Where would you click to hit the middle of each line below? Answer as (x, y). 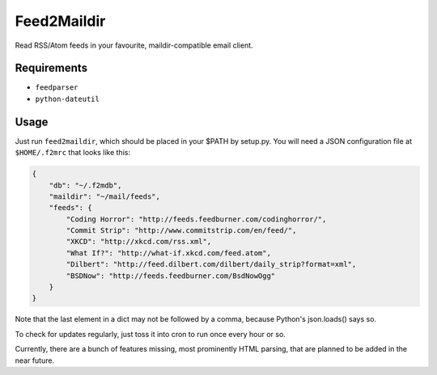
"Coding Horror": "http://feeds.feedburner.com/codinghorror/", (196, 219)
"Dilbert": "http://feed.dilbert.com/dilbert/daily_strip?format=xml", (211, 264)
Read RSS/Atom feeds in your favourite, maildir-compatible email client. (134, 45)
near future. (35, 360)
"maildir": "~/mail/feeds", (105, 196)
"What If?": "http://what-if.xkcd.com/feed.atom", (168, 253)
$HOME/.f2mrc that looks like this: (73, 153)
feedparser (57, 88)
